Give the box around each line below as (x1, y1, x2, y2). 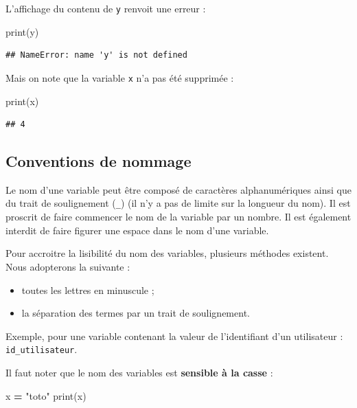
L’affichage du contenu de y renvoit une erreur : (5, 1, 206, 15)
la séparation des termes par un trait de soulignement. (21, 306, 250, 320)
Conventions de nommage (5, 150, 192, 172)
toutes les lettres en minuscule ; (21, 282, 154, 297)
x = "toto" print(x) (5, 388, 87, 403)
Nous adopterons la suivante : (5, 259, 130, 273)
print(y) (5, 24, 39, 38)
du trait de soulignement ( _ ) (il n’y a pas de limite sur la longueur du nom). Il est (5, 196, 351, 210)
